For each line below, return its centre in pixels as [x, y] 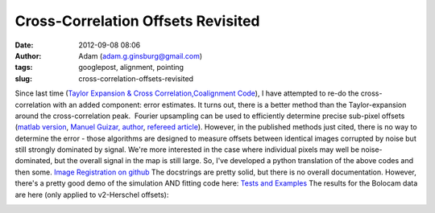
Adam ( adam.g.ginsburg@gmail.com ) [141, 55]
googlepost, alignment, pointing [131, 68]
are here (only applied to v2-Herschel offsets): [92, 195]
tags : [24, 68]
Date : [24, 45]
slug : [23, 78]
